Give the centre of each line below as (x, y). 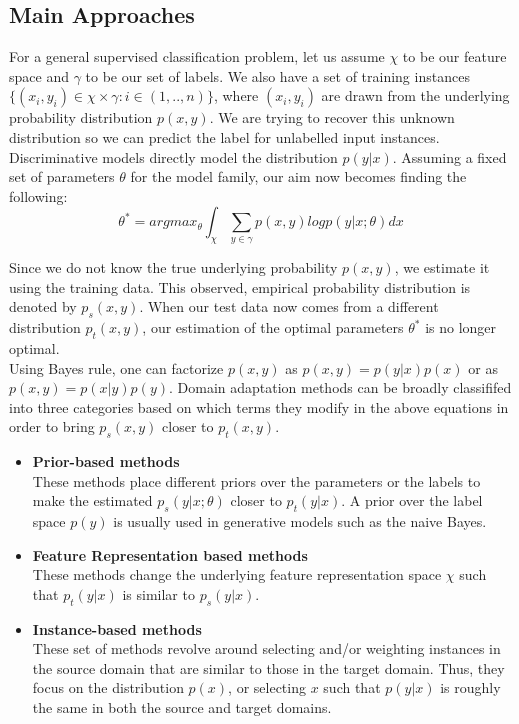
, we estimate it (442, 267)
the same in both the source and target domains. (182, 707)
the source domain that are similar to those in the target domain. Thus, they (268, 667)
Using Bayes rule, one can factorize (116, 367)
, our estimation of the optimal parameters (273, 327)
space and (39, 75)
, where (236, 95)
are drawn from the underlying (415, 95)
